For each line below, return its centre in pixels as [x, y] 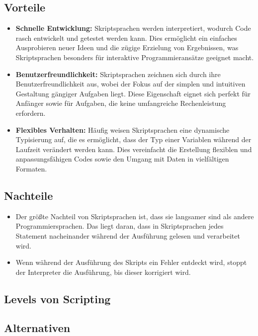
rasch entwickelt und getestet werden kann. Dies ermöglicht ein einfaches [126, 38]
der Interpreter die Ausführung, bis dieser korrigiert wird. [103, 272]
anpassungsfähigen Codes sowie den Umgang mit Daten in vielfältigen [122, 159]
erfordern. [31, 113]
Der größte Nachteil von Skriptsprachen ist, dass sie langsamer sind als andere [135, 216]
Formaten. [31, 168]
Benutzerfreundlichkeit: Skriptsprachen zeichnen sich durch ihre [118, 74]
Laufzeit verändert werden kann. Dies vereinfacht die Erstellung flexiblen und [134, 149]
